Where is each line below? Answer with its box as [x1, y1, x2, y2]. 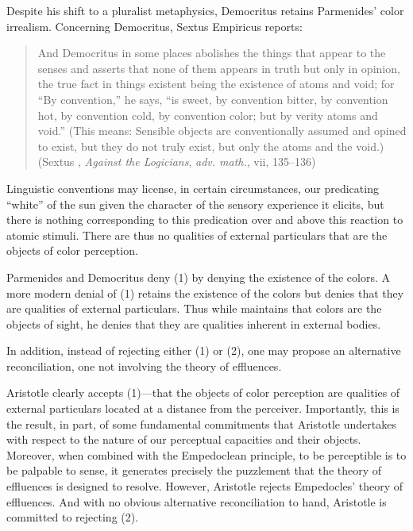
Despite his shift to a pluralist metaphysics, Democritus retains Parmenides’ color [6, 2, 404, 18]
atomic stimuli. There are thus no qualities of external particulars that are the [6, 226, 388, 243]
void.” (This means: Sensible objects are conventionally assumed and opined [37, 122, 407, 139]
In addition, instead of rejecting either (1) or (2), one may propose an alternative [6, 342, 401, 359]
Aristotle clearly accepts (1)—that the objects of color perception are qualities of [6, 384, 400, 401]
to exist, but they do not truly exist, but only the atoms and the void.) [37, 137, 384, 154]
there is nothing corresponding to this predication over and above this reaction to [6, 211, 403, 228]
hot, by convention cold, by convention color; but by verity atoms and [37, 106, 378, 123]
